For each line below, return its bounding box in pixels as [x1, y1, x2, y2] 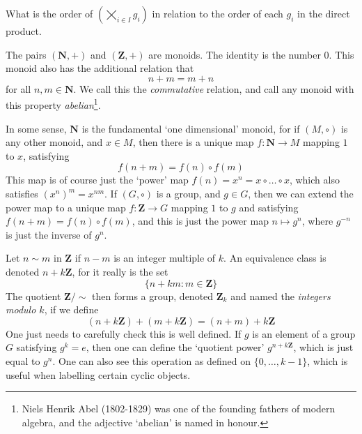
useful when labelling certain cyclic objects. [6, 367, 191, 382]
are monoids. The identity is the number [148, 47, 321, 61]
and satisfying [239, 200, 299, 214]
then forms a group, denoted [92, 288, 214, 303]
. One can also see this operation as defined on [52, 353, 251, 368]
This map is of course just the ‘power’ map [6, 172, 189, 187]
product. [6, 24, 42, 38]
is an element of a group [252, 326, 356, 341]
